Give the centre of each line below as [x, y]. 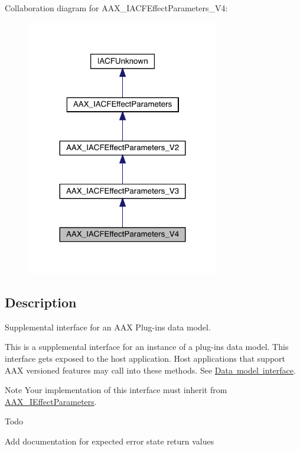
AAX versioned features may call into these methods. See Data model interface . [150, 370]
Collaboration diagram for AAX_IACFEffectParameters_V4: [116, 8]
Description [41, 302]
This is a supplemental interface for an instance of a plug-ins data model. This [147, 347]
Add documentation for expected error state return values [110, 441]
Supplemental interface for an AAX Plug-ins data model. [108, 327]
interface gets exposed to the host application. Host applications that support [145, 358]
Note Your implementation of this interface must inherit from [116, 390]
